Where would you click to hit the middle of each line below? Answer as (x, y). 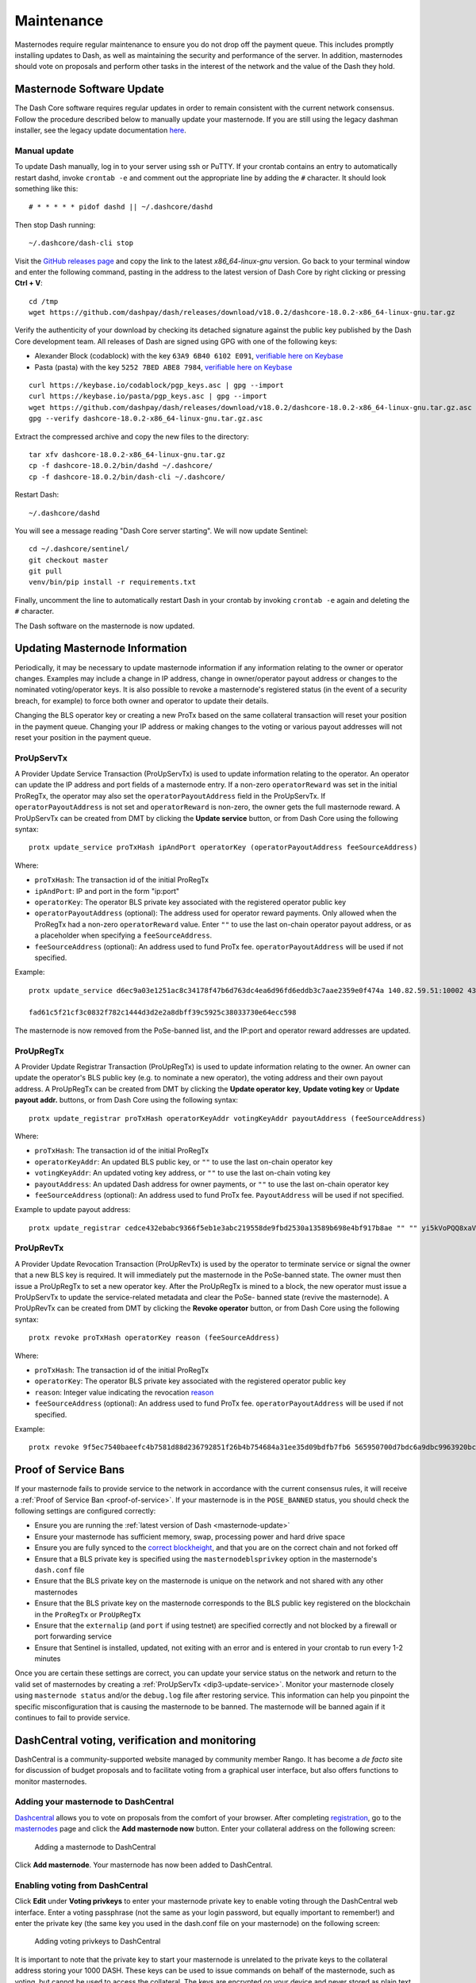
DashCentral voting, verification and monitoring (135, 1740)
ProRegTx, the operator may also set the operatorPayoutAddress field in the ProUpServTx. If (170, 796)
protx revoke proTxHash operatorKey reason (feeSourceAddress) (154, 1338)
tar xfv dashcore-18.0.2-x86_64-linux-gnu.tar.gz (127, 455)
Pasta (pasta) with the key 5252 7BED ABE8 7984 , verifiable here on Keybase (163, 367)
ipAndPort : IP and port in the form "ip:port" (107, 891)
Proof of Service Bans (70, 1470)
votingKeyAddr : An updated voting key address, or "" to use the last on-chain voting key (182, 1173)
